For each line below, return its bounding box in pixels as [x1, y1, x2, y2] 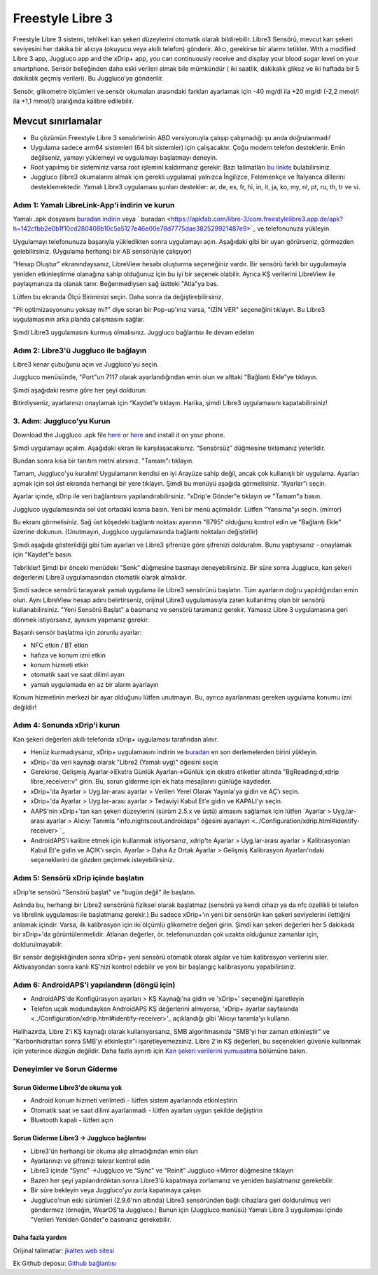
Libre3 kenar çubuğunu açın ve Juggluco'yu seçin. [13, 360, 159, 368]
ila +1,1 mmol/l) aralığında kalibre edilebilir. [13, 97, 134, 105]
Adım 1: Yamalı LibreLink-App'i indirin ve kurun [13, 200, 175, 210]
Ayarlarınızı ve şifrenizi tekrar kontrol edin [30, 1157, 150, 1165]
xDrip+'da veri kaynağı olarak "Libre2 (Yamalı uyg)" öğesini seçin [30, 758, 218, 766]
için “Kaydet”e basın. [13, 550, 73, 559]
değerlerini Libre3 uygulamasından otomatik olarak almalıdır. [13, 573, 187, 581]
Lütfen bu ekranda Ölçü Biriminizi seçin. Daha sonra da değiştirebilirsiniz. [13, 292, 224, 301]
